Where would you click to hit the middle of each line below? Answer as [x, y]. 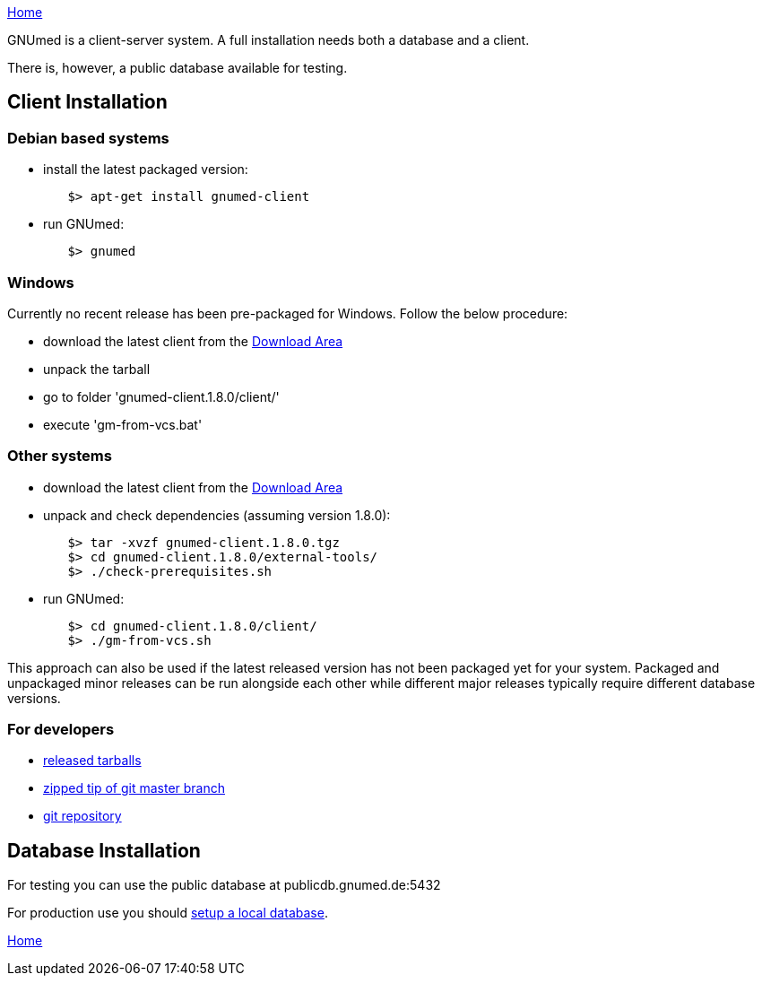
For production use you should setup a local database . [168, 913]
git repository [82, 816]
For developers [61, 730]
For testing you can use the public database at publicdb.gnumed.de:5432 [224, 885]
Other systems [60, 456]
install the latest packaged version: [146, 170]
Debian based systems [88, 138]
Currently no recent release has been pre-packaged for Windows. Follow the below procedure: [288, 313]
